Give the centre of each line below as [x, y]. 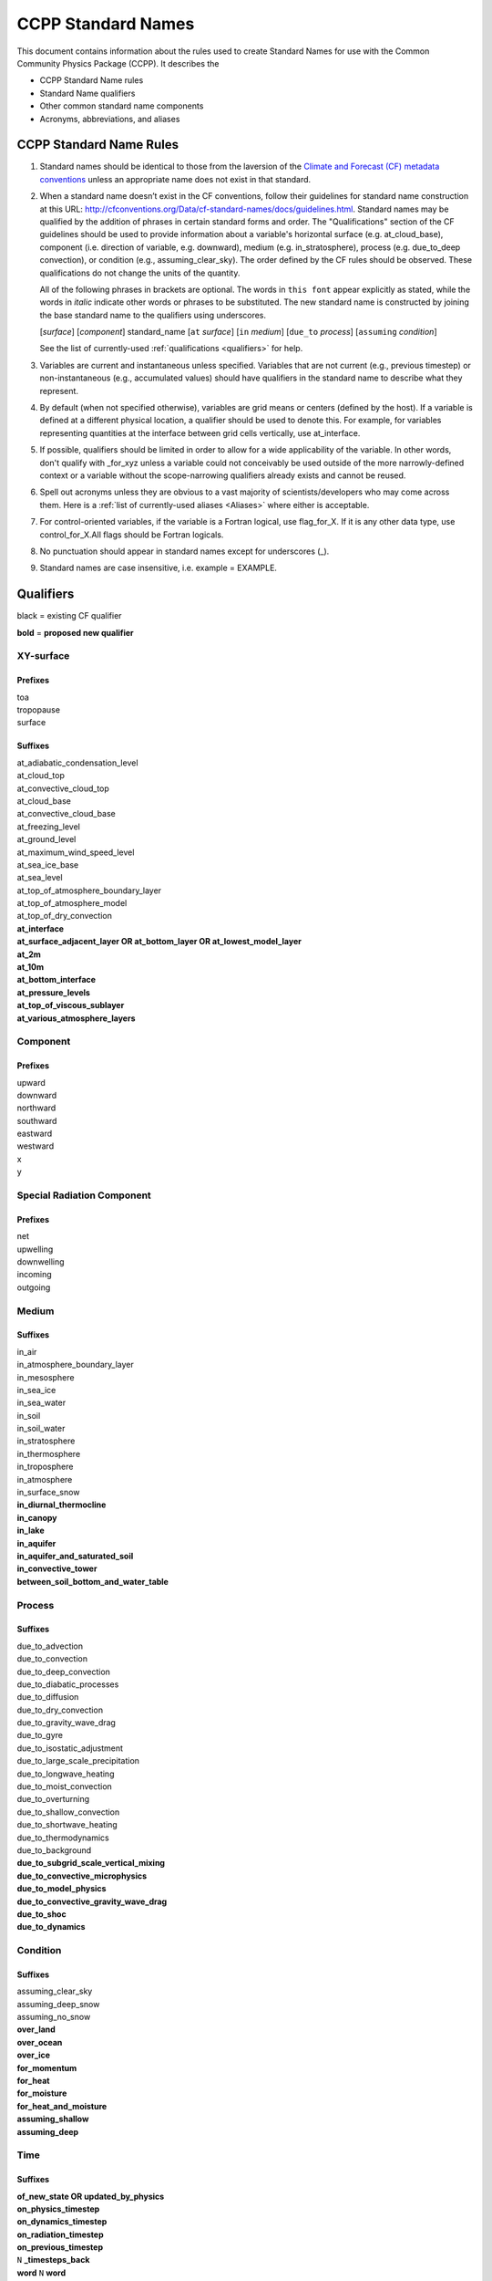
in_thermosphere [49, 1453]
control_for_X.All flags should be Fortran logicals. [132, 535]
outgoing [34, 1287]
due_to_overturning [53, 1799]
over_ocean [40, 2042]
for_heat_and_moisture [62, 2106]
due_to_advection [50, 1646]
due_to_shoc [42, 1914]
